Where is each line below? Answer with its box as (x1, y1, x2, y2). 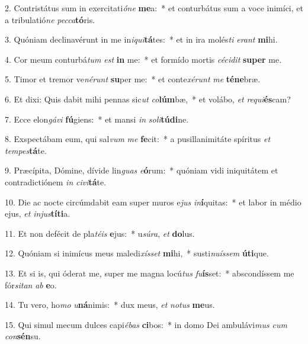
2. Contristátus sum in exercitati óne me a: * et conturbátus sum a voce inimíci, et (5, 2, 303, 14)
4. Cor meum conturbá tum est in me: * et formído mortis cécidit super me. (5, 53, 282, 65)
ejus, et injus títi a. (5, 207, 70, 220)
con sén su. (5, 330, 41, 342)
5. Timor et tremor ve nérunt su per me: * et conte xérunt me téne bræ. (5, 73, 261, 85)
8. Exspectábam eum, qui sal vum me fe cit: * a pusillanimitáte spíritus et (5, 133, 271, 145)
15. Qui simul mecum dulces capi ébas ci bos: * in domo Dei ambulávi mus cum (5, 318, 287, 330)
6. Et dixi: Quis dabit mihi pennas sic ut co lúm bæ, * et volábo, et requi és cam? (5, 92, 291, 105)
